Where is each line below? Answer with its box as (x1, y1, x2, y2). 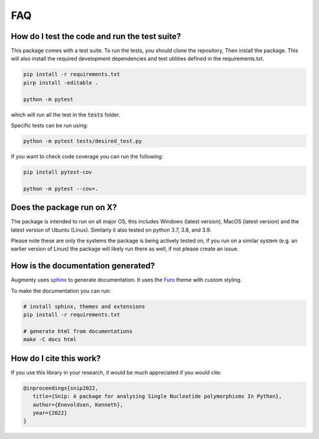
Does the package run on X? (11, 203, 118, 213)
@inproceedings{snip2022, (23, 385, 99, 391)
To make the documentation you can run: (11, 287, 112, 294)
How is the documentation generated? (11, 261, 155, 271)
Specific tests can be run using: (11, 122, 88, 129)
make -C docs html (23, 336, 77, 343)
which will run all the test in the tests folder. (11, 111, 121, 118)
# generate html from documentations (23, 328, 133, 334)
